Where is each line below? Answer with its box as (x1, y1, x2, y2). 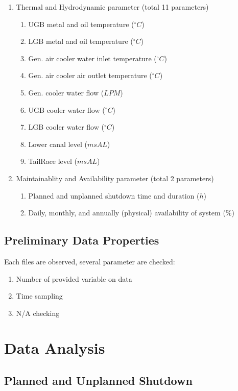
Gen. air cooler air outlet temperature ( (28, 70, 152, 81)
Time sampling (16, 290, 63, 301)
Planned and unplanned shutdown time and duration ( (28, 190, 200, 201)
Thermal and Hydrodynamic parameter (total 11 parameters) (16, 2, 209, 12)
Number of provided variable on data (16, 273, 132, 284)
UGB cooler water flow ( (28, 104, 105, 115)
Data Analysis (4, 337, 105, 358)
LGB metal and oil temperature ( (28, 36, 133, 46)
